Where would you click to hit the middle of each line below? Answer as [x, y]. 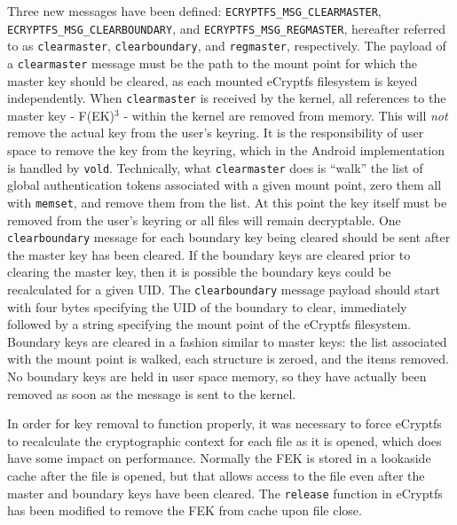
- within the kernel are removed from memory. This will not [286, 115]
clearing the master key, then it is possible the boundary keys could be [199, 272]
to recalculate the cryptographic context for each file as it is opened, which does [225, 440]
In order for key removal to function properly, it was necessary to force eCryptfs [225, 423]
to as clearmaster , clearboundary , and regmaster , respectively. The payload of [227, 46]
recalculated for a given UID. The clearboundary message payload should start [224, 289]
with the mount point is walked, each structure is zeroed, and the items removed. [228, 359]
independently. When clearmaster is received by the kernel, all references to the [227, 98]
